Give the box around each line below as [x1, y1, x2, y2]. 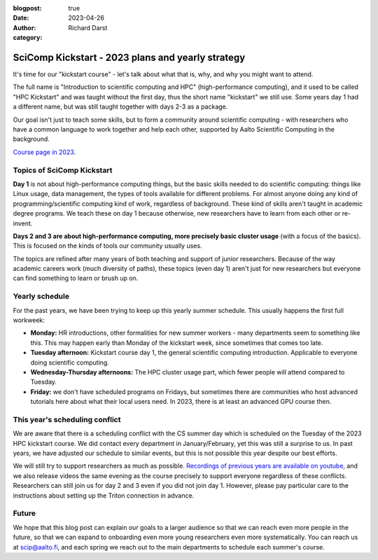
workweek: [13, 316, 45, 324]
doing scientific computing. [30, 358, 110, 367]
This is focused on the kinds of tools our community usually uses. [13, 241, 202, 250]
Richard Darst [68, 23, 108, 31]
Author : [13, 23, 36, 31]
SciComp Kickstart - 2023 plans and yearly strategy [13, 51, 246, 63]
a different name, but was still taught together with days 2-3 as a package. [13, 102, 228, 111]
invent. [13, 219, 33, 227]
